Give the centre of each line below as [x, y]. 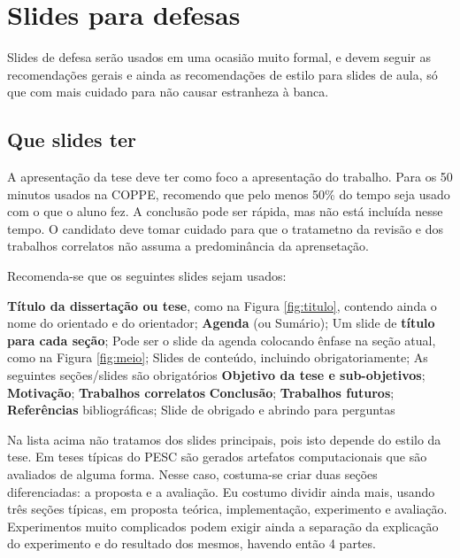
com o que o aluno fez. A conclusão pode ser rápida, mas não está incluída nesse [225, 211]
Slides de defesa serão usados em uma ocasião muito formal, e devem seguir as [219, 57]
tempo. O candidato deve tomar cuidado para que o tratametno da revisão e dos [226, 228]
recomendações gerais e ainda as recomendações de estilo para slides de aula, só [222, 74]
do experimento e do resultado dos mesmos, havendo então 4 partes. [192, 543]
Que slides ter [72, 139]
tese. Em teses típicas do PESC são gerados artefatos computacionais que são [217, 457]
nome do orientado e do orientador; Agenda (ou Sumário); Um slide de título [221, 323]
